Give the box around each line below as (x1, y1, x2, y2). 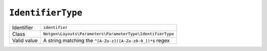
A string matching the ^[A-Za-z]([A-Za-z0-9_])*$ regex (43, 37, 170, 44)
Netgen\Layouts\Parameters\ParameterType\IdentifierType (43, 31, 174, 37)
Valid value (12, 37, 38, 44)
